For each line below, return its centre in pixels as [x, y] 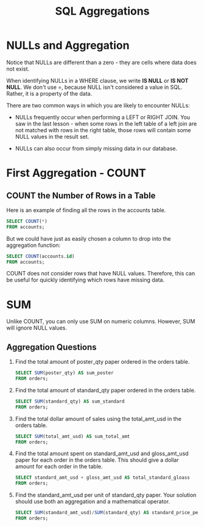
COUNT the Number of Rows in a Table [81, 195]
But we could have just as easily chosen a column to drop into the [89, 238]
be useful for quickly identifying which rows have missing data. [85, 280]
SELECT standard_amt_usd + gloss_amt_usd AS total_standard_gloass [102, 478]
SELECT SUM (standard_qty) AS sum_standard [70, 401]
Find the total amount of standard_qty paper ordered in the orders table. [105, 390]
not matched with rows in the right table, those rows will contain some [103, 130]
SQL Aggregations [102, 11]
